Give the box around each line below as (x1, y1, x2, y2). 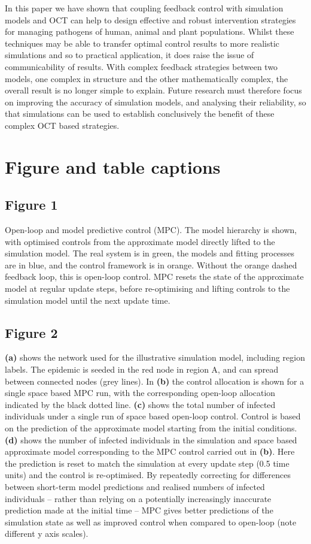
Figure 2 (5, 323, 58, 341)
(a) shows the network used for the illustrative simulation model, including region (5, 351, 305, 364)
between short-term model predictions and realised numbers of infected (5, 480, 265, 492)
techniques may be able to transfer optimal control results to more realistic (5, 37, 280, 49)
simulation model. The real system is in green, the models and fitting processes (5, 247, 295, 259)
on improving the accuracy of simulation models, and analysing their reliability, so (5, 95, 306, 108)
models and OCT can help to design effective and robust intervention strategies (5, 13, 296, 26)
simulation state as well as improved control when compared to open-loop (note (5, 515, 297, 528)
